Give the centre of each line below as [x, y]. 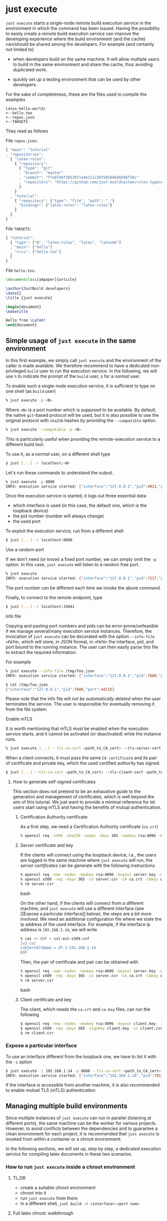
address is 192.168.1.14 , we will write [58, 929]
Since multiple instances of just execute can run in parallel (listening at [79, 1118]
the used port [27, 521]
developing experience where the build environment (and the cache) [76, 39]
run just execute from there [49, 1198]
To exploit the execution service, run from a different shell [65, 531]
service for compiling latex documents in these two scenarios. [69, 1154]
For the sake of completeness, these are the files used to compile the [76, 94]
